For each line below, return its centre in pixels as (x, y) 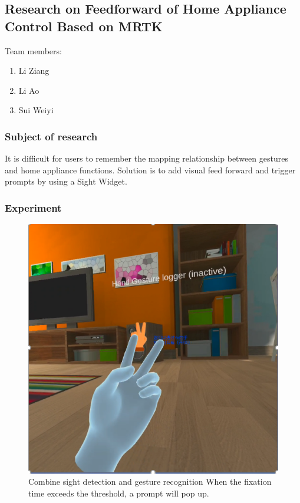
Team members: (33, 50)
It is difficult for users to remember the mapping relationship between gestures (146, 158)
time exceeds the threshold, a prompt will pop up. (119, 493)
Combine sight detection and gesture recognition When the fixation (150, 481)
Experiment (33, 207)
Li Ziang (34, 70)
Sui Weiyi (36, 110)
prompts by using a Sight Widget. (66, 181)
